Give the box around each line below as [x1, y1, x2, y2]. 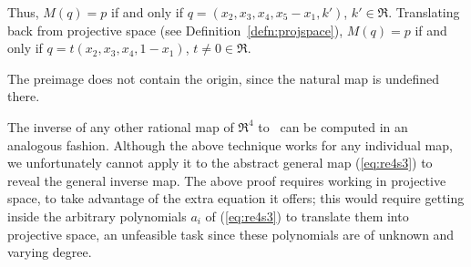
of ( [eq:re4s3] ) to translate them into [205, 206, 409, 225]
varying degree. [7, 242, 92, 262]
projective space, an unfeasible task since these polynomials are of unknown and [7, 224, 455, 243]
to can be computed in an [258, 117, 408, 136]
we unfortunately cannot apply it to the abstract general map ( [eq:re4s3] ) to [7, 153, 433, 172]
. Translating [388, 3, 460, 21]
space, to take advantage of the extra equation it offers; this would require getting [7, 189, 465, 208]
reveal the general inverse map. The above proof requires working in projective [7, 170, 446, 190]
